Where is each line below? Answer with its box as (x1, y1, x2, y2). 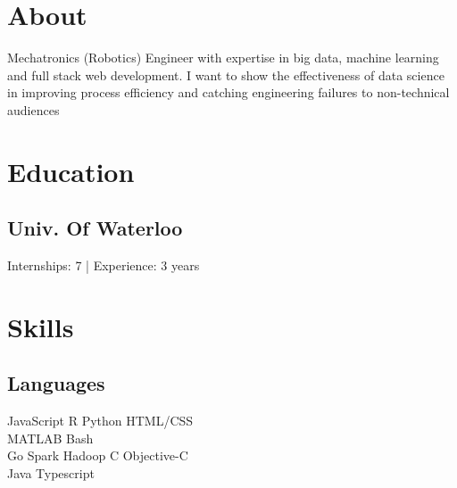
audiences (7, 100, 60, 119)
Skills (7, 308, 74, 344)
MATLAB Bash (7, 428, 94, 447)
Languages (7, 369, 105, 397)
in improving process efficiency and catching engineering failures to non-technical (7, 83, 450, 102)
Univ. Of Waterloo (7, 214, 183, 242)
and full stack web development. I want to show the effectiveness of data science (7, 65, 445, 84)
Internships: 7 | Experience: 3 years (7, 256, 200, 275)
